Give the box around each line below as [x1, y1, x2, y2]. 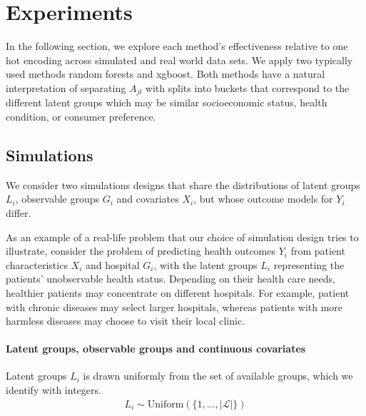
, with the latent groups [153, 257, 258, 272]
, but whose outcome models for [193, 191, 333, 206]
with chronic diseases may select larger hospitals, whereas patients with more [6, 299, 343, 314]
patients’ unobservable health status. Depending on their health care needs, [6, 271, 335, 286]
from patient [290, 243, 345, 258]
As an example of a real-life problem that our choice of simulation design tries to [6, 229, 359, 244]
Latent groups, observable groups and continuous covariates [6, 341, 306, 356]
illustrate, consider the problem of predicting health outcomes [6, 243, 276, 258]
